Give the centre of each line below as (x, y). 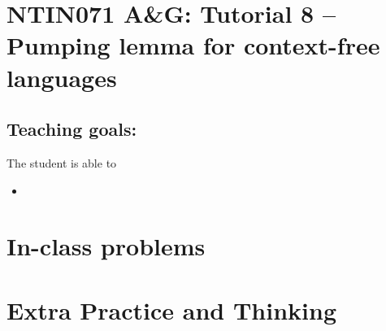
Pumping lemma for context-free (193, 45)
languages (62, 77)
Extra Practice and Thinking (172, 309)
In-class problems (106, 246)
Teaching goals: (72, 129)
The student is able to (62, 162)
